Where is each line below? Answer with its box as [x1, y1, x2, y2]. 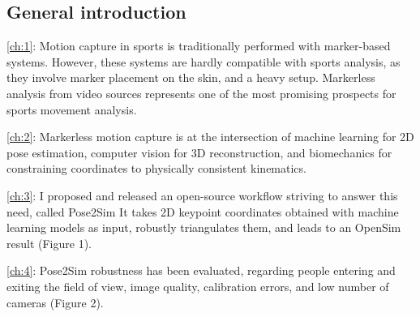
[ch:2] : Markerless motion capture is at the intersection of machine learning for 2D [6, 128, 414, 145]
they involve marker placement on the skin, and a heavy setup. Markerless [6, 69, 375, 86]
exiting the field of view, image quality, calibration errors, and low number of [6, 277, 389, 294]
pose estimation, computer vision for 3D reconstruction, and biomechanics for [6, 144, 392, 161]
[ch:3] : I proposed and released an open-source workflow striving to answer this [6, 186, 398, 203]
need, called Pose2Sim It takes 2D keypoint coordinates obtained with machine [6, 203, 399, 220]
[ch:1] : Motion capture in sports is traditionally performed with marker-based [6, 37, 391, 54]
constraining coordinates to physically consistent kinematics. [6, 160, 306, 177]
